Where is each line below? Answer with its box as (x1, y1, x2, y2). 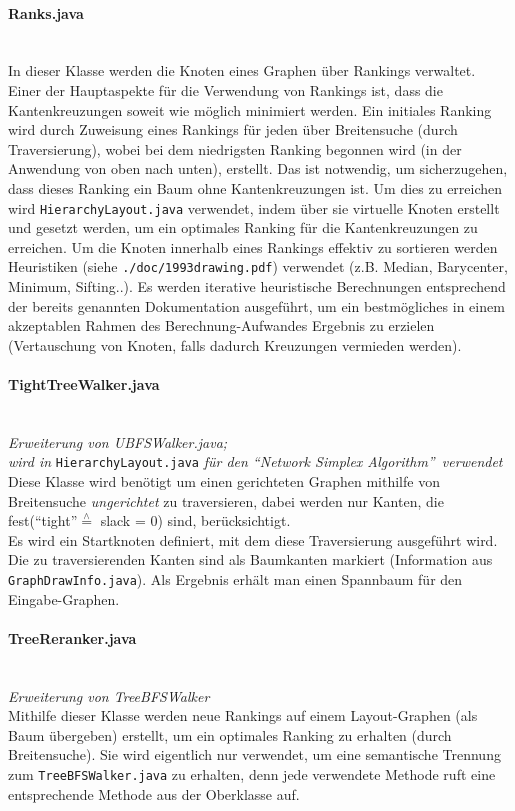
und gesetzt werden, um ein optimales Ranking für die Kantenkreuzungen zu (8, 217, 478, 238)
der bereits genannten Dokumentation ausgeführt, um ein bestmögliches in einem (8, 295, 505, 316)
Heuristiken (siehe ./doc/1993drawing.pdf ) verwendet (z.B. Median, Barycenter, (8, 256, 508, 277)
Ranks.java (8, 2, 84, 23)
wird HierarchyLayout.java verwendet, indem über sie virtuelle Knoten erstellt (8, 197, 500, 218)
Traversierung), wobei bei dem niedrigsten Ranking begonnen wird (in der (8, 138, 462, 159)
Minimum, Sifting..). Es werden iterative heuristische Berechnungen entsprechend (8, 276, 506, 297)
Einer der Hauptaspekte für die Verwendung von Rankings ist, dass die (8, 79, 443, 100)
